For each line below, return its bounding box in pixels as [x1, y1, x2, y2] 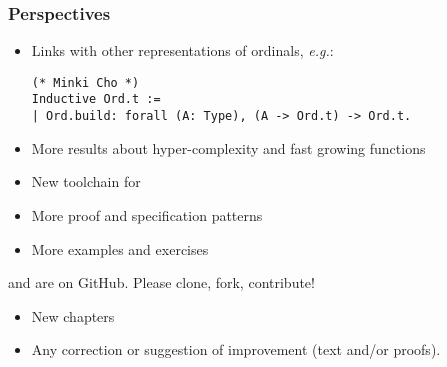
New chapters [31, 305, 115, 326]
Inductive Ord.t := [31, 92, 161, 107]
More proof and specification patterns [31, 204, 263, 225]
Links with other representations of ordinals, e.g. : [31, 40, 334, 61]
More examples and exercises [31, 238, 209, 259]
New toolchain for [31, 171, 141, 192]
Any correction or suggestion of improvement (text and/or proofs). [31, 339, 441, 360]
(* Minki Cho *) [31, 75, 140, 90]
